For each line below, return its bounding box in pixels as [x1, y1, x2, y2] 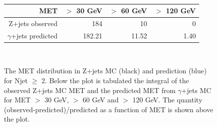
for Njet [4, 75, 28, 86]
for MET [4, 95, 31, 105]
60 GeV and [82, 95, 119, 105]
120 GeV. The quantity [132, 95, 203, 105]
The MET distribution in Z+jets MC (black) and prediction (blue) [4, 65, 207, 76]
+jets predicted [11, 30, 58, 40]
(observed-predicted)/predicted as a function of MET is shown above [4, 104, 214, 114]
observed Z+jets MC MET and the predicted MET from [4, 85, 176, 95]
